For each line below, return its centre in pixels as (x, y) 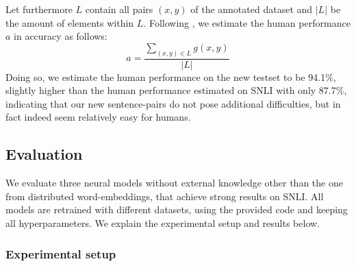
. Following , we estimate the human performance (247, 22)
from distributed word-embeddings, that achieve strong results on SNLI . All (165, 196)
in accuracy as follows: (61, 36)
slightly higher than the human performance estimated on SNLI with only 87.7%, (176, 90)
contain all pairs (119, 9)
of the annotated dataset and (252, 9)
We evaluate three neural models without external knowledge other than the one (174, 183)
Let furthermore (39, 9)
